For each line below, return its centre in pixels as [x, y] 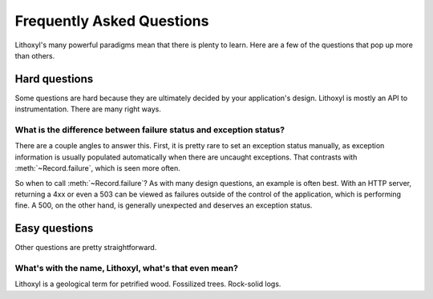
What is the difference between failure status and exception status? [150, 130]
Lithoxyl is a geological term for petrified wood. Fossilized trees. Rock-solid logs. [148, 284]
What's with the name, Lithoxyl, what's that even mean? [126, 268]
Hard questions [54, 79]
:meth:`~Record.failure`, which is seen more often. [97, 168]
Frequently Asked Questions [112, 21]
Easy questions [54, 228]
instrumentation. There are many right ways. [88, 109]
